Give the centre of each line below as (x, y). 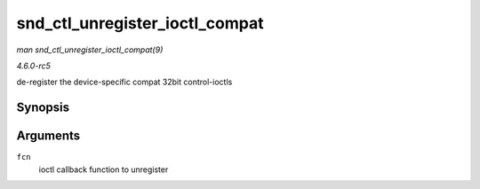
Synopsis (43, 108)
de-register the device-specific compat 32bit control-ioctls (124, 82)
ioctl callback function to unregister (104, 169)
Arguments (48, 136)
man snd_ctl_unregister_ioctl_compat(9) (90, 50)
